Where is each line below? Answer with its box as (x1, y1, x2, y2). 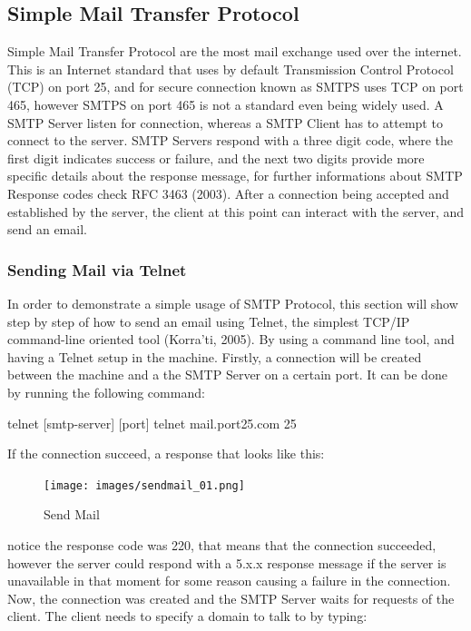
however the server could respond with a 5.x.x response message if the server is (7, 553, 446, 572)
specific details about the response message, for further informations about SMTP (7, 166, 463, 185)
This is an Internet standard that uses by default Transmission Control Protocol (7, 59, 454, 78)
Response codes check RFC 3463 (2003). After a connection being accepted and (7, 183, 449, 202)
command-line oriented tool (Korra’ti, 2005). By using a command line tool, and (7, 330, 455, 349)
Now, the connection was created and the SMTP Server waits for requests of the (7, 588, 455, 607)
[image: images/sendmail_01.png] (44, 478, 245, 492)
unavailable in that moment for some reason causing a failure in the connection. (7, 571, 451, 590)
